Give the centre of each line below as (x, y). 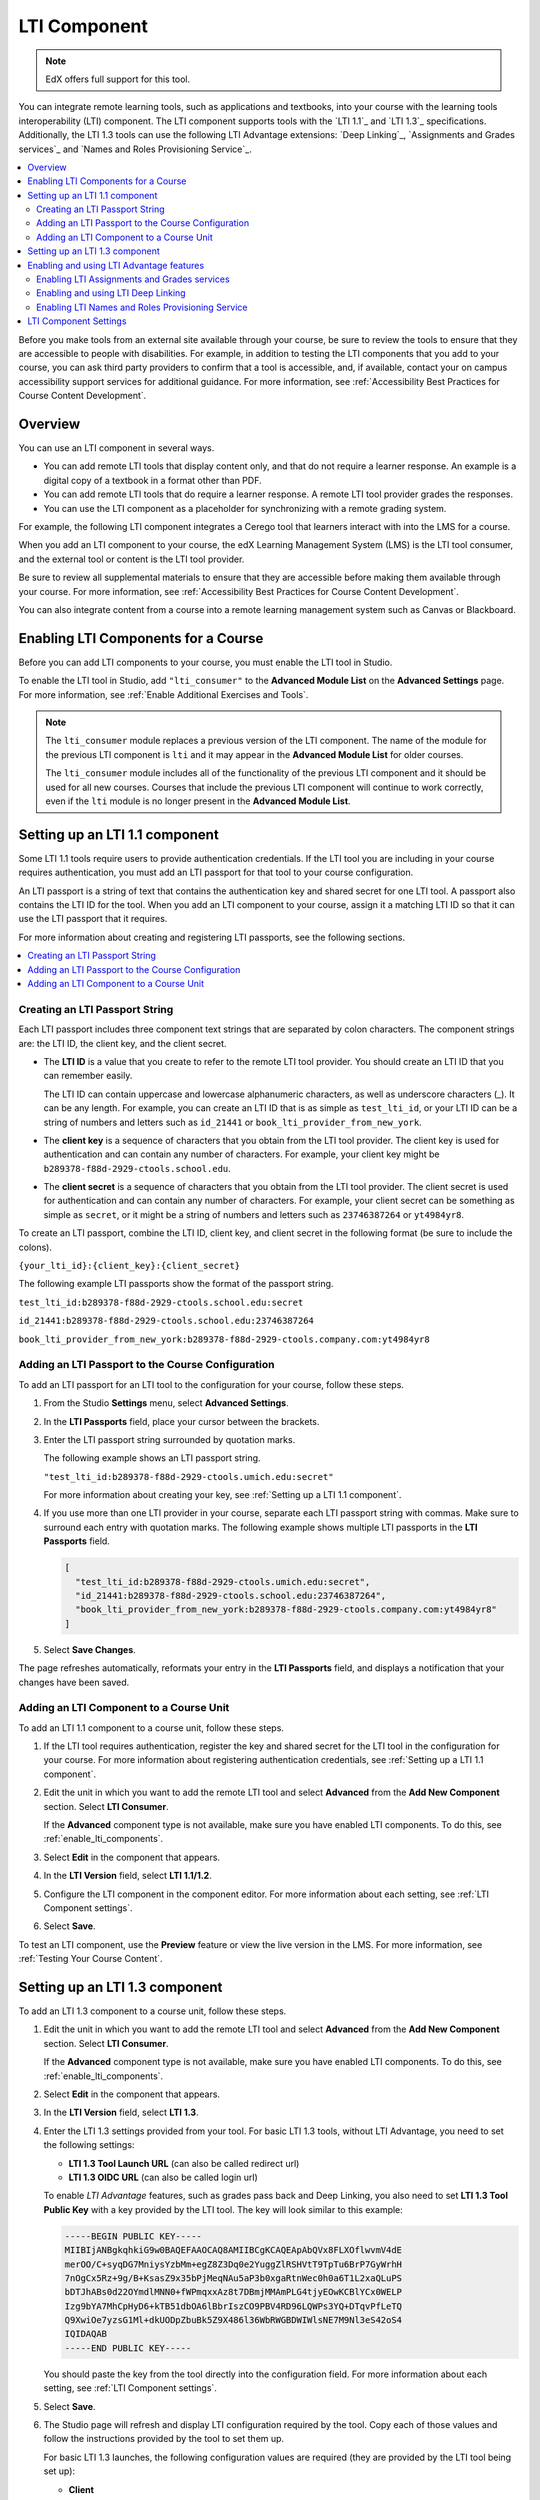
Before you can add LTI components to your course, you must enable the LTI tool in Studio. (205, 662)
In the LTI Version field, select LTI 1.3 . (121, 2112)
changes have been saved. (74, 1682)
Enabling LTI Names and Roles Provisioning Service (142, 307)
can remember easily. (88, 1076)
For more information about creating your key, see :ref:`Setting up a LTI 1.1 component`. (222, 1495)
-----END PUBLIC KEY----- (128, 2348)
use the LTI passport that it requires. (93, 919)
